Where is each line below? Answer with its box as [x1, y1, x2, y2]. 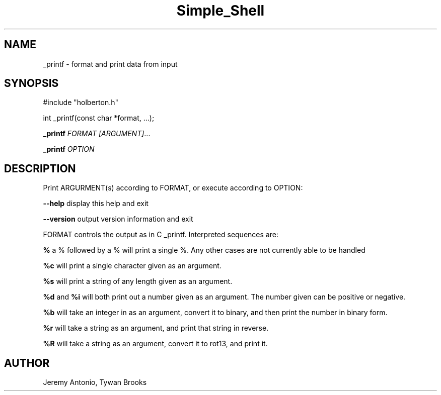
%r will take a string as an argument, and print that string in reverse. [43, 324, 269, 333]
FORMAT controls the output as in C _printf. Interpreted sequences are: [43, 230, 278, 239]
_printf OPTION [43, 145, 95, 154]
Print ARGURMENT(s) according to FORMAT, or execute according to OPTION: [43, 183, 303, 192]
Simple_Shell [176, 2, 265, 19]
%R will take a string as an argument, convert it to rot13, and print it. [43, 339, 268, 348]
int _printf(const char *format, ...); [43, 114, 155, 123]
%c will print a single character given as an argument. [43, 261, 222, 270]
